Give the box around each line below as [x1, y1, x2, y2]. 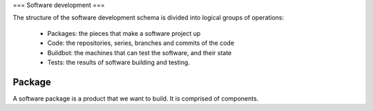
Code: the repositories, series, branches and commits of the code [47, 39, 235, 48]
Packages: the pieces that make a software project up [47, 29, 201, 37]
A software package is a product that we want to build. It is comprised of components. [12, 94, 259, 103]
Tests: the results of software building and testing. [47, 58, 190, 66]
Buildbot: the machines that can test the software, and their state [47, 48, 232, 57]
